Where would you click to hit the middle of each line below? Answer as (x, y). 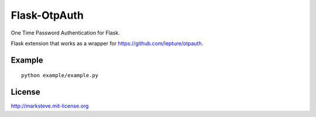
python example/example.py (60, 75)
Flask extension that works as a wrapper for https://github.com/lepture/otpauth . (107, 43)
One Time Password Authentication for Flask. (65, 33)
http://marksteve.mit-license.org (50, 106)
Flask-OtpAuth (47, 15)
